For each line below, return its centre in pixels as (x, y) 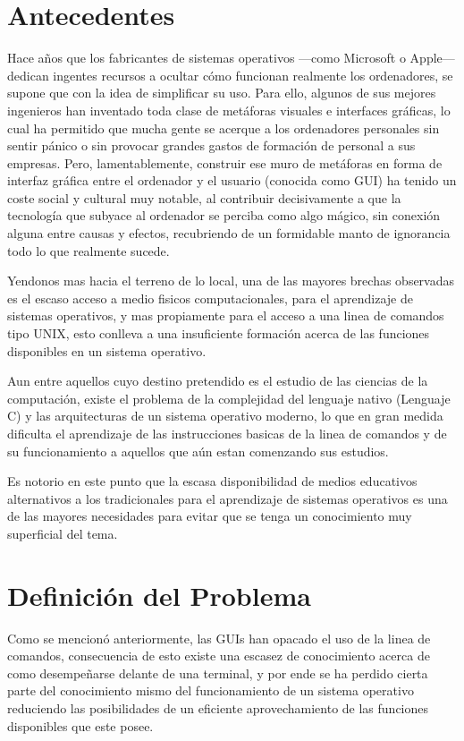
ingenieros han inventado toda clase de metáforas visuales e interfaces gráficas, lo (229, 110)
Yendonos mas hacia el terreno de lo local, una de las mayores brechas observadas (231, 281)
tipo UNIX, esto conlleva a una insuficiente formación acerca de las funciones (219, 333)
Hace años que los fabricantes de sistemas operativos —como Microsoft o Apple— (231, 58)
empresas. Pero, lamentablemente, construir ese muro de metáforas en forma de (225, 162)
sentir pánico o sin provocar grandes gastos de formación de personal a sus (211, 145)
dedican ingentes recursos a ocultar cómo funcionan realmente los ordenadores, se (230, 75)
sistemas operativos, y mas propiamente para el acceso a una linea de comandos (226, 315)
